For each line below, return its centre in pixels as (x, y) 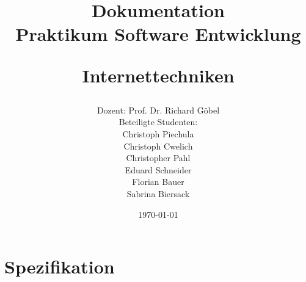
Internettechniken (158, 75)
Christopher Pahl (158, 158)
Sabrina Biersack (158, 193)
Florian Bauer (158, 182)
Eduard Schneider (158, 169)
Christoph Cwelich (158, 146)
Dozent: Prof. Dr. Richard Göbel (158, 110)
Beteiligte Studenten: (158, 122)
